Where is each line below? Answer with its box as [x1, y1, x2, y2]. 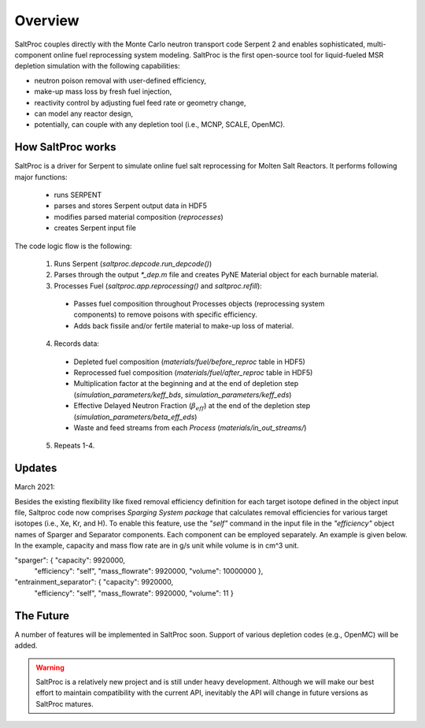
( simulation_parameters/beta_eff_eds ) [73, 412, 198, 422]
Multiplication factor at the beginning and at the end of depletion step [73, 379, 299, 388]
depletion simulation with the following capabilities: [14, 61, 180, 71]
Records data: [54, 339, 100, 348]
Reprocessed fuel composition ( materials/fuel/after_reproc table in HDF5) [73, 368, 313, 377]
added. [14, 641, 38, 650]
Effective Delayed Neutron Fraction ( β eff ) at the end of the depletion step [73, 401, 311, 413]
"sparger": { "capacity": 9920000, [14, 555, 126, 565]
